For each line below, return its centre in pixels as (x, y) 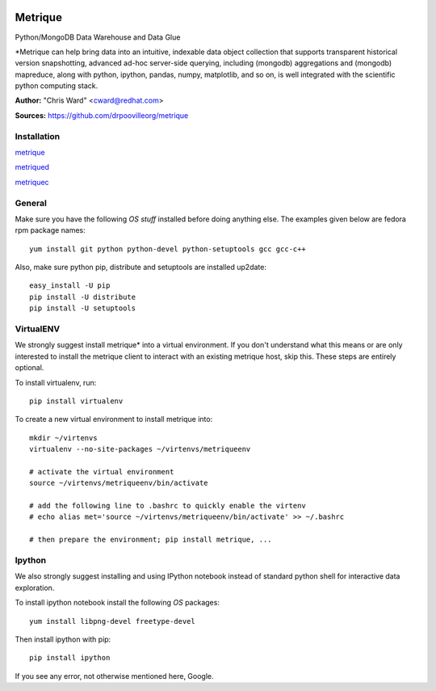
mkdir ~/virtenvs (63, 438)
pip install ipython (70, 658)
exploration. (35, 588)
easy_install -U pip (70, 286)
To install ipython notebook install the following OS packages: (117, 603)
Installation (38, 136)
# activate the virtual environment (102, 472)
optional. (29, 368)
